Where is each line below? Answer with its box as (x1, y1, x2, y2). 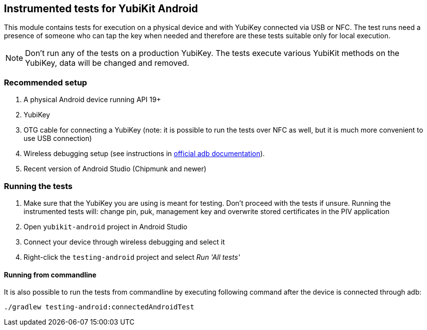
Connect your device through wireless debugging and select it (24, 237, 225, 246)
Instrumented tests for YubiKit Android (4, 2, 198, 15)
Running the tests (4, 181, 73, 191)
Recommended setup (4, 77, 87, 87)
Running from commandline (4, 270, 97, 279)
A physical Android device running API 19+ (24, 95, 161, 104)
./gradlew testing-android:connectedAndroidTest (4, 303, 194, 311)
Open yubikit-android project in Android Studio (24, 222, 187, 231)
